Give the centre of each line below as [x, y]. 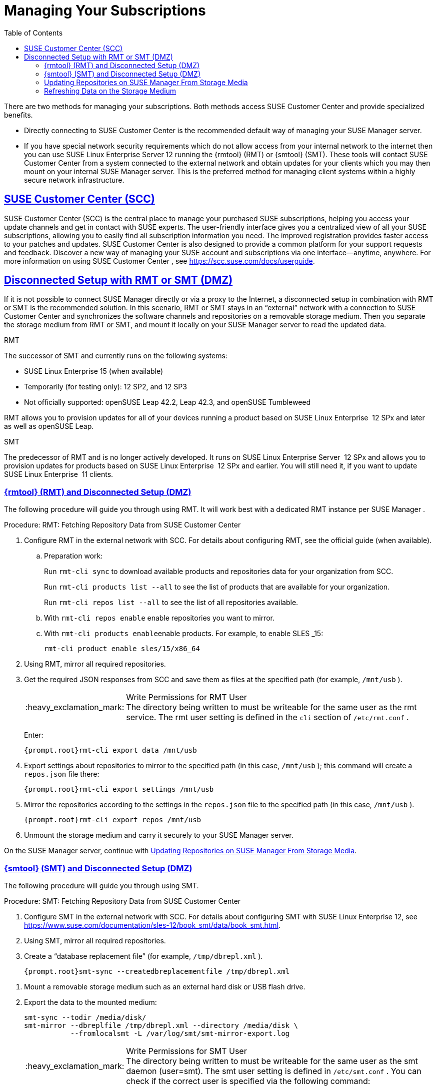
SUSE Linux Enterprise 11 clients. [59, 474]
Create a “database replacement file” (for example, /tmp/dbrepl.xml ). [143, 956]
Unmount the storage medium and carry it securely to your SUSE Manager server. [159, 835]
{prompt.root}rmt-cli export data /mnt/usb [110, 750]
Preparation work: [73, 556]
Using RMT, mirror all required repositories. [95, 664]
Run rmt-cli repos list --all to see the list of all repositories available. [171, 603]
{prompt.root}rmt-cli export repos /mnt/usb [113, 820]
